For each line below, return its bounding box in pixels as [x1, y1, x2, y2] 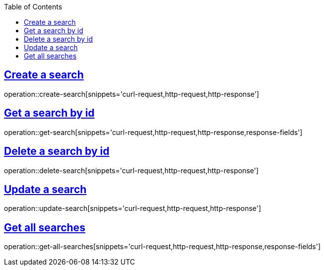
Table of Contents [4, 2, 63, 11]
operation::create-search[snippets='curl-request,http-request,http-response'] [4, 89, 259, 98]
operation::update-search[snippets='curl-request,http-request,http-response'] [4, 204, 261, 213]
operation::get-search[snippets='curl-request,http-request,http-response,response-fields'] [4, 128, 303, 136]
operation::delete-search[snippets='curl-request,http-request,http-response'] [4, 166, 259, 175]
